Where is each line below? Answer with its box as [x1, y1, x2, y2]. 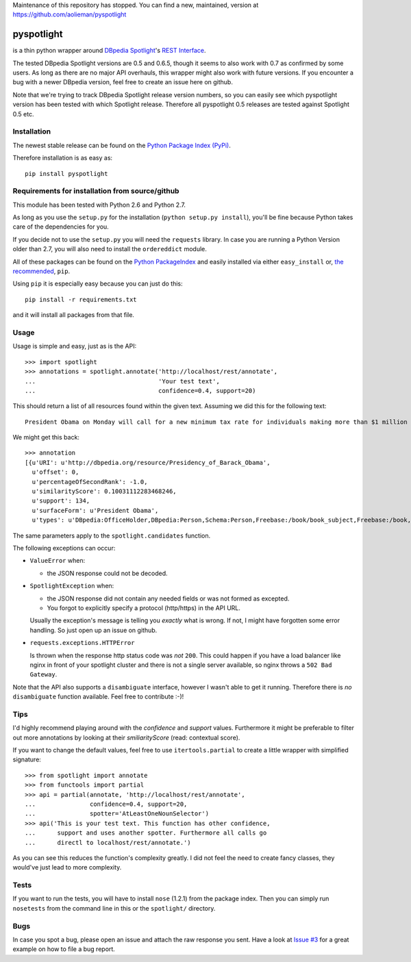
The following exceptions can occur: [12, 544, 116, 552]
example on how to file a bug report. [12, 945, 116, 953]
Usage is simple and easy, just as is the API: [12, 342, 137, 351]
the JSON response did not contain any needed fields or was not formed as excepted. [47, 594, 290, 603]
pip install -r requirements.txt [25, 295, 137, 303]
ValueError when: [29, 557, 86, 565]
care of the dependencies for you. [12, 223, 109, 231]
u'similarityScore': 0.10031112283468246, [32, 488, 177, 496]
